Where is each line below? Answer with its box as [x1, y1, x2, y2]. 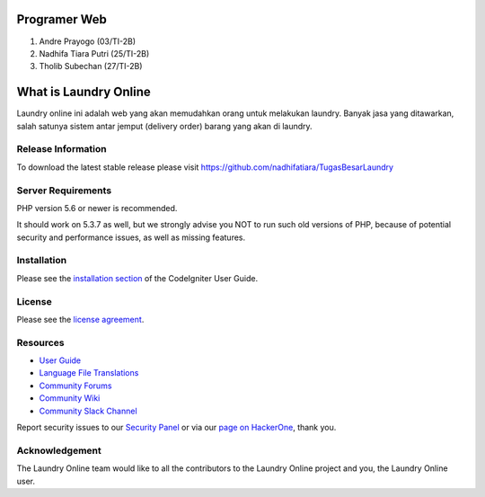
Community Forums [39, 380, 112, 391]
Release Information [16, 143, 107, 155]
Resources [16, 336, 65, 349]
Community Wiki [39, 393, 101, 404]
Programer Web [16, 12, 107, 27]
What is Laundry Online [16, 84, 152, 100]
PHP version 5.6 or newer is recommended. [16, 202, 178, 213]
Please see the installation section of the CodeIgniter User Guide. [16, 272, 259, 283]
